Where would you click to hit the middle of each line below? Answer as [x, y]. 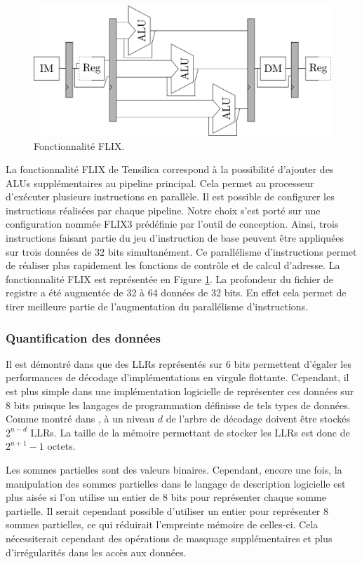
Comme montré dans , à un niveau [80, 419]
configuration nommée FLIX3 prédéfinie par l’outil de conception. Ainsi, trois [172, 224]
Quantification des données [83, 337]
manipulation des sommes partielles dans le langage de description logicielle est [176, 483]
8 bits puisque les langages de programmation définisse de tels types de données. [178, 405]
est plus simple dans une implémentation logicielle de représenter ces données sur [180, 391]
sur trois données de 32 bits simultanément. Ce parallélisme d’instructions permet [181, 251]
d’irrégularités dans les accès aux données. [96, 552]
